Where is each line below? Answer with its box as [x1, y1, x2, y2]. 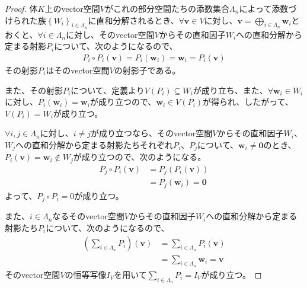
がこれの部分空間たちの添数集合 [105, 2, 229, 14]
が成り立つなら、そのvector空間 [90, 127, 213, 139]
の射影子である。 [114, 64, 181, 76]
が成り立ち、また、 [193, 84, 268, 96]
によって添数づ [239, 2, 297, 14]
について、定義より [71, 84, 145, 96]
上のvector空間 [44, 2, 100, 14]
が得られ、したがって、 [203, 95, 293, 108]
